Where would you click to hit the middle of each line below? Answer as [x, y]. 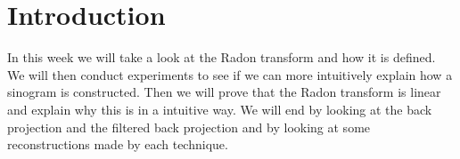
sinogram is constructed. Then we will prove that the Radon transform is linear [224, 92]
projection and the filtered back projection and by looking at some [189, 127]
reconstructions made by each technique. [118, 144]
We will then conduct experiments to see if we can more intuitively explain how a [230, 74]
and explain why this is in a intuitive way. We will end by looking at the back [220, 109]
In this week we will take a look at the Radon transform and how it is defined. [222, 57]
